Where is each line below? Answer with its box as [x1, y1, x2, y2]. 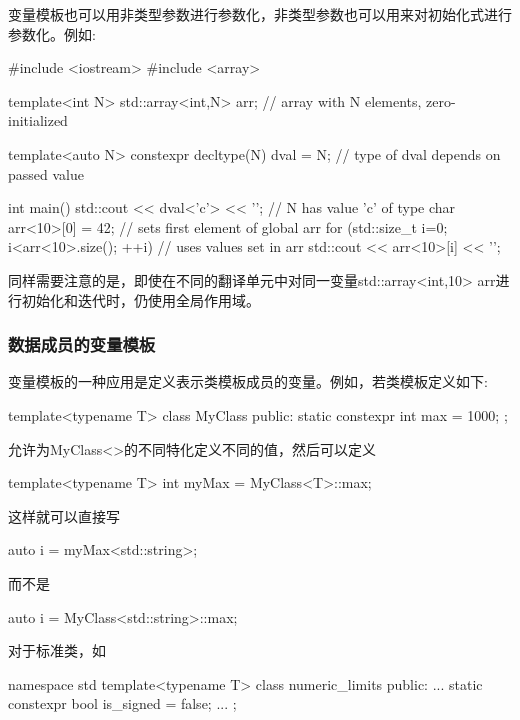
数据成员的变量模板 [8, 332, 156, 357]
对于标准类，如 [8, 640, 106, 661]
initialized [8, 110, 68, 131]
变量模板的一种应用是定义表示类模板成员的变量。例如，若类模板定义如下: [8, 371, 488, 392]
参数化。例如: [8, 23, 96, 44]
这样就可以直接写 [8, 505, 120, 526]
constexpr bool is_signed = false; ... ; [8, 693, 237, 714]
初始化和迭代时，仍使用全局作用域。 [21, 289, 260, 310]
